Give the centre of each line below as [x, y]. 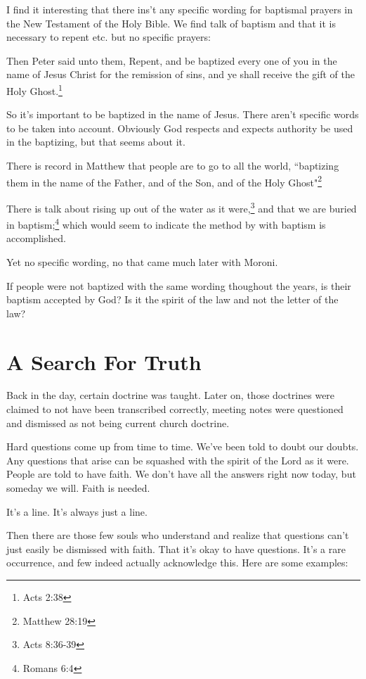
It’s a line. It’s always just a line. [77, 511]
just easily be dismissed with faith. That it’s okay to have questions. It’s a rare [176, 548]
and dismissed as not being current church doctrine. [118, 423]
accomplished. [36, 238]
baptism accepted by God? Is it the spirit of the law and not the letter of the [172, 299]
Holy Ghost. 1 [34, 89]
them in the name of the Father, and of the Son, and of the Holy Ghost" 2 [164, 181]
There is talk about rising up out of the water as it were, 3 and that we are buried [182, 207]
